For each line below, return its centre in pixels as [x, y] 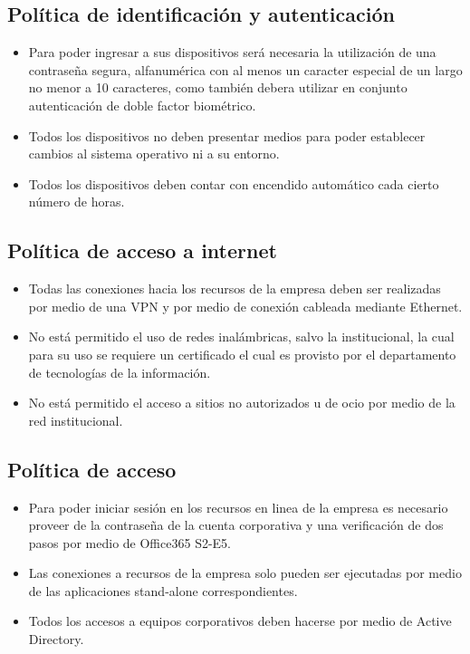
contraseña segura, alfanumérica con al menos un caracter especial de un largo [245, 69]
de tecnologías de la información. [120, 372]
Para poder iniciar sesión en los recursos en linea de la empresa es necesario [238, 507]
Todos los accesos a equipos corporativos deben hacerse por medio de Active [240, 621]
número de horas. [77, 202]
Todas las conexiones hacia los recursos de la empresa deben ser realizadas [235, 289]
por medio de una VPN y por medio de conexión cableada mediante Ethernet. [245, 306]
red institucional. [76, 420]
